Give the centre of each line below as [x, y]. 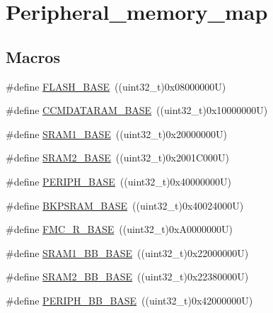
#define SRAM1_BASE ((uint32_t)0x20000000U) [116, 133]
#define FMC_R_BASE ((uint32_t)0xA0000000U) [119, 229]
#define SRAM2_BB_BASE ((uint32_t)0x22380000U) [127, 277]
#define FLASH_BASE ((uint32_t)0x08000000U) [116, 86]
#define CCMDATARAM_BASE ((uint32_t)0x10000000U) [137, 110]
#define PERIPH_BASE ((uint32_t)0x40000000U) [118, 181]
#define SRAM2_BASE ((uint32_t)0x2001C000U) [118, 158]
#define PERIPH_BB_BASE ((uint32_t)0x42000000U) [129, 300]
